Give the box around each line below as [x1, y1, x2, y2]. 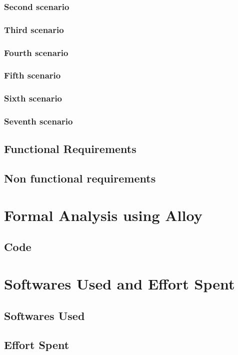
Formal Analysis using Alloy [4, 204, 202, 225]
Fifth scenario [4, 69, 61, 81]
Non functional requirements [4, 170, 156, 186]
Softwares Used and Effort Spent [4, 273, 235, 293]
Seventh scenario [4, 115, 73, 127]
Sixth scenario [4, 92, 62, 104]
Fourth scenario [4, 46, 68, 58]
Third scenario [4, 23, 64, 35]
